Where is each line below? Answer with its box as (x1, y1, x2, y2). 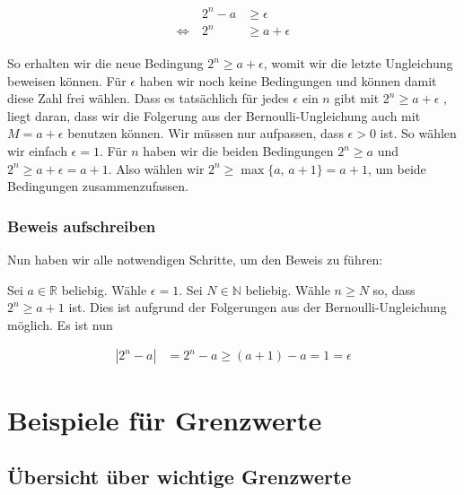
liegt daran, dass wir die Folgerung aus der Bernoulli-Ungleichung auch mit (7, 106, 421, 125)
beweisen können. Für (7, 71, 127, 90)
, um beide (367, 159, 426, 178)
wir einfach (7, 142, 67, 161)
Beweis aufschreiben (7, 214, 156, 237)
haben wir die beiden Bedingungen (143, 142, 334, 161)
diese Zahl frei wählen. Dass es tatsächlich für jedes (7, 89, 289, 108)
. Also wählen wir (108, 159, 205, 178)
